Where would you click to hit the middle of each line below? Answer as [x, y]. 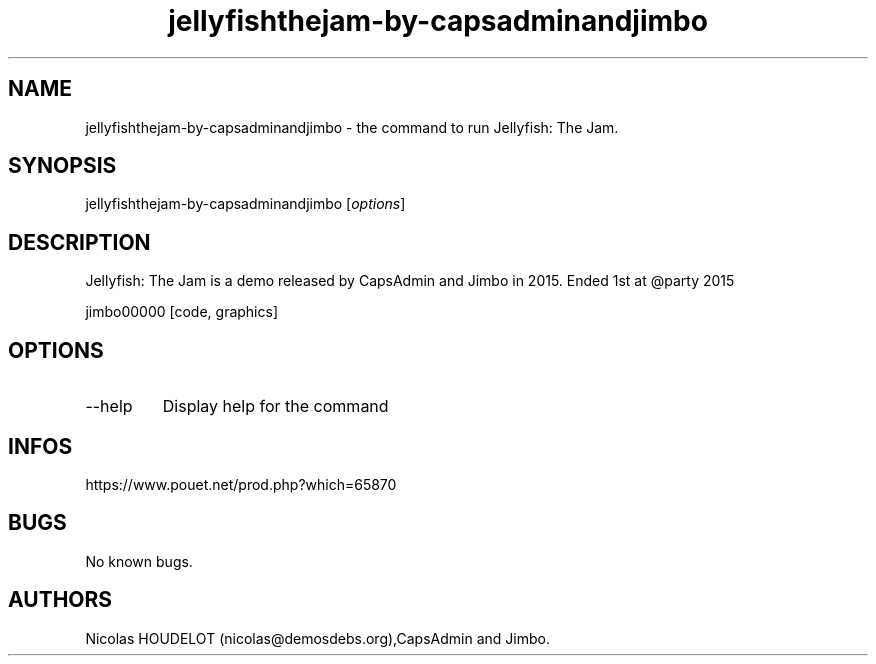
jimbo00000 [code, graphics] [181, 312]
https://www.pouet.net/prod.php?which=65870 [241, 484]
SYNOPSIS [62, 166]
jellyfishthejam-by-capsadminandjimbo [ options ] [245, 204]
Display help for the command [275, 406]
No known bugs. [139, 561]
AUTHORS [60, 600]
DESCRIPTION [79, 242]
